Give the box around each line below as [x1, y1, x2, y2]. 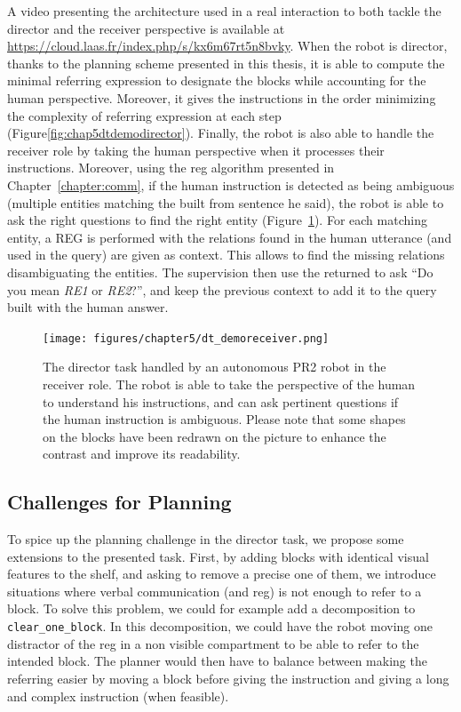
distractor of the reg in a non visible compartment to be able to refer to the [7, 634, 419, 652]
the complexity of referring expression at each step [7, 106, 282, 124]
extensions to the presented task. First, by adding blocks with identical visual [7, 547, 429, 565]
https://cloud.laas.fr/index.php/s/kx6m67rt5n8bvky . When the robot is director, [7, 36, 448, 55]
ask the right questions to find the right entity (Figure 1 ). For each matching [7, 211, 427, 229]
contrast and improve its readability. [43, 444, 241, 463]
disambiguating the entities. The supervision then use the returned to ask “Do [7, 262, 433, 281]
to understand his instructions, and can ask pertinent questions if [43, 392, 399, 411]
